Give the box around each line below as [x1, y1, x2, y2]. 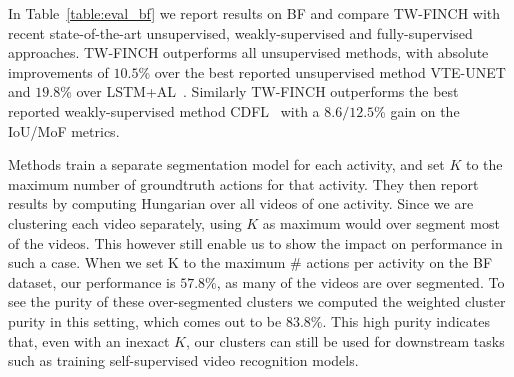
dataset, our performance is [8, 271, 176, 292]
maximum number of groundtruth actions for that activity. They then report [8, 173, 479, 194]
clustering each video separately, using [8, 212, 242, 233]
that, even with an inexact [8, 330, 170, 351]
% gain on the [374, 100, 460, 121]
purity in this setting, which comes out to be [8, 310, 282, 331]
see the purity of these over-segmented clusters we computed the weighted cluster [8, 291, 506, 312]
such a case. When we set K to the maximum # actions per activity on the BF [8, 252, 493, 273]
